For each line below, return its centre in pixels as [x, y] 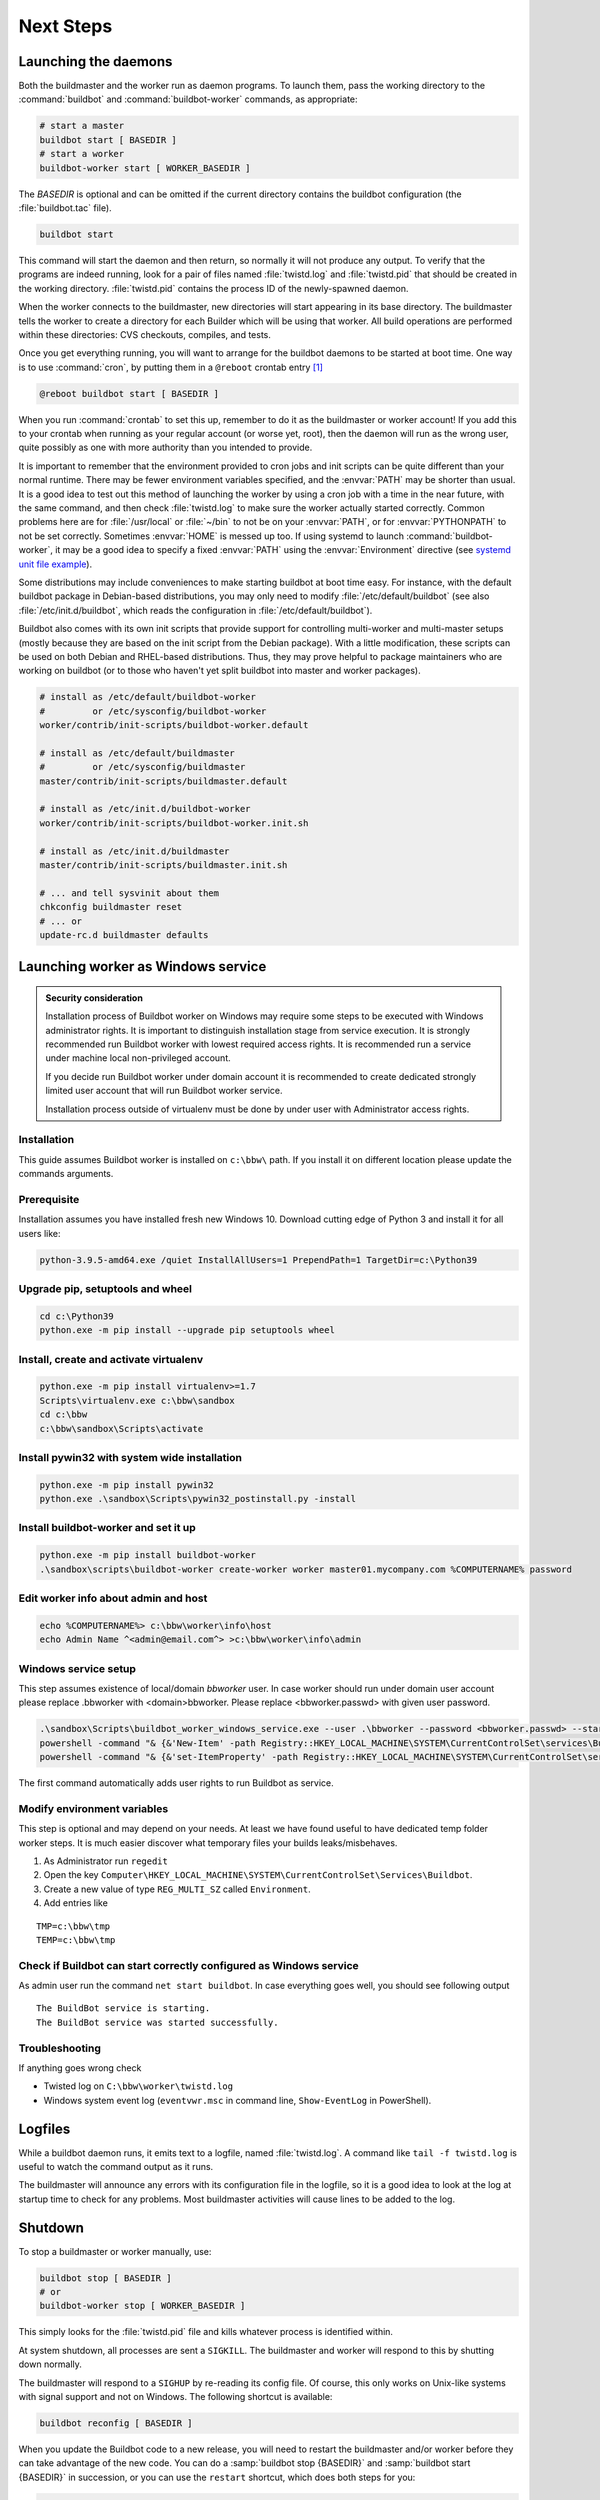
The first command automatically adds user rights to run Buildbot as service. [176, 1783]
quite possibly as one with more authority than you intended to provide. [165, 447]
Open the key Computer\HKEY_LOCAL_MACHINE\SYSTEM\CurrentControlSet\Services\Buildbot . [258, 1875]
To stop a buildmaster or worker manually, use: [115, 2251]
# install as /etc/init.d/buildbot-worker [145, 809]
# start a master [82, 126]
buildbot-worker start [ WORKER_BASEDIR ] [145, 168]
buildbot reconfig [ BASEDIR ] [116, 2423]
